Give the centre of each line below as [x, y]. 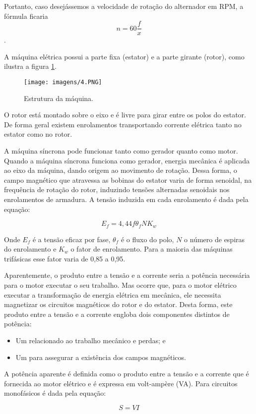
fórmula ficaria [26, 16]
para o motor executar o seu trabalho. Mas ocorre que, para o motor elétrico [120, 285]
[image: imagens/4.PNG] [63, 82]
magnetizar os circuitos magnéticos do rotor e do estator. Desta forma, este [118, 304]
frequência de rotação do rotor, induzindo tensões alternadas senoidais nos [117, 189]
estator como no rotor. [38, 134]
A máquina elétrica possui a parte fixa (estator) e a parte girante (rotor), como [124, 56]
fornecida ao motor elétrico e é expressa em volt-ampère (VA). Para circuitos [121, 383]
